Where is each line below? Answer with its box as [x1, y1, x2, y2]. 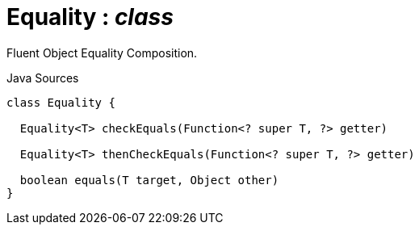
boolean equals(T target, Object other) [19, 173, 279, 187]
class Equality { [6, 95, 115, 109]
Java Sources [6, 70, 79, 85]
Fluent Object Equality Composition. [6, 45, 198, 60]
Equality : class [6, 3, 174, 31]
